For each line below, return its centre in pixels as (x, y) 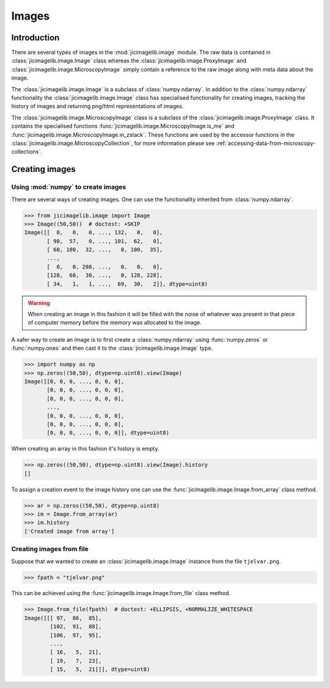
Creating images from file (50, 549)
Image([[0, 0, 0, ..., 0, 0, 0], (74, 381)
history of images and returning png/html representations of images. (97, 106)
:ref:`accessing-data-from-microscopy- (266, 143)
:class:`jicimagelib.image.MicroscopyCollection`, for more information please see (113, 143)
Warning (39, 303)
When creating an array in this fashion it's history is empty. (85, 449)
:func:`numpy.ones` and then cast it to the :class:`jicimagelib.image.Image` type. (112, 348)
